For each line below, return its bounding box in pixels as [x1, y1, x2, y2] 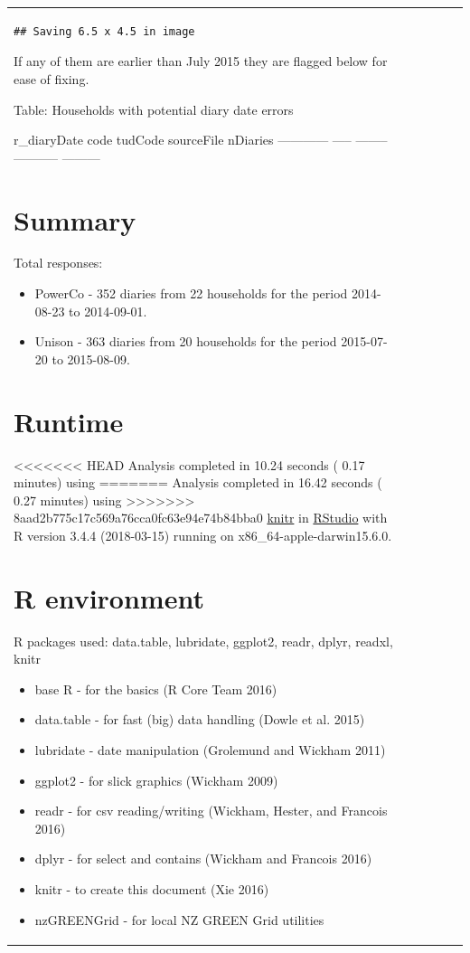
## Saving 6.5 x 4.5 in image [14, 24, 195, 38]
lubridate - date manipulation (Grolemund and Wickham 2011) [34, 741, 386, 759]
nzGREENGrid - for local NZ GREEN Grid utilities [34, 910, 324, 929]
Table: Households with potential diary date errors [14, 99, 294, 118]
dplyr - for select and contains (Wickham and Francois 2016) [34, 849, 372, 868]
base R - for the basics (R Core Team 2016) [34, 679, 277, 698]
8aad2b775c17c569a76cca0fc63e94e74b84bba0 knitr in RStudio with [14, 508, 388, 527]
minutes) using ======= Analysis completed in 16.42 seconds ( [14, 473, 382, 492]
